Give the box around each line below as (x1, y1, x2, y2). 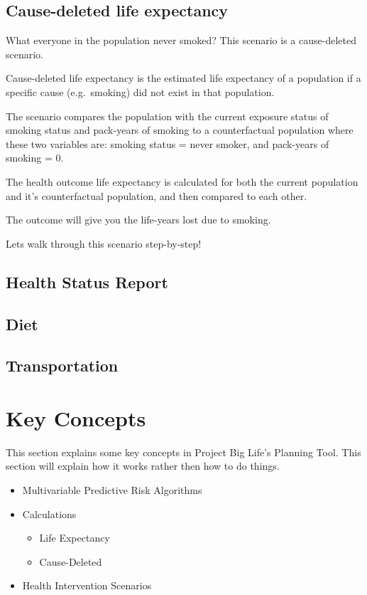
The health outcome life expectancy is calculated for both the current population (6, 174, 358, 189)
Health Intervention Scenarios (22, 578, 152, 593)
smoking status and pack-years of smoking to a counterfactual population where (6, 122, 354, 137)
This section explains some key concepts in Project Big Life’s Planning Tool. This (6, 444, 361, 459)
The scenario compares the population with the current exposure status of (6, 108, 329, 123)
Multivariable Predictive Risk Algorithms (22, 482, 202, 497)
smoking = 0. (6, 150, 64, 165)
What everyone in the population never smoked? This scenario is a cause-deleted (6, 33, 356, 48)
